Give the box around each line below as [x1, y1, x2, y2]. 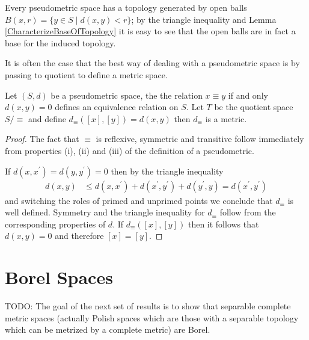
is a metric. [205, 112, 247, 125]
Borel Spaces [5, 265, 113, 289]
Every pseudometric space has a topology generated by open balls [5, 1, 247, 13]
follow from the [219, 206, 276, 218]
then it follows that [188, 217, 259, 230]
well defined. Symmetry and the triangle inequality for [5, 206, 205, 218]
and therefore [55, 229, 104, 242]
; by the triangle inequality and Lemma [131, 13, 277, 25]
